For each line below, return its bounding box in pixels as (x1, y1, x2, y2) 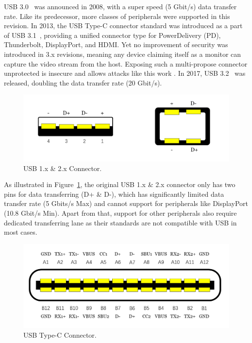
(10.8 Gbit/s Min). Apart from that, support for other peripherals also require (4, 207, 237, 218)
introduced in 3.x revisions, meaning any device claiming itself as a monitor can (4, 49, 241, 59)
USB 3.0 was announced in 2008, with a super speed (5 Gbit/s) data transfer (4, 1, 237, 11)
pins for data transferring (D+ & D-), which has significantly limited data (4, 189, 224, 199)
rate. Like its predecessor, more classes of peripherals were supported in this (4, 11, 230, 21)
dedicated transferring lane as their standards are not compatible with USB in (4, 217, 237, 227)
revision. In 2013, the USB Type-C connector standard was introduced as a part (4, 20, 243, 31)
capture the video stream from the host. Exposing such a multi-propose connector (4, 58, 248, 69)
